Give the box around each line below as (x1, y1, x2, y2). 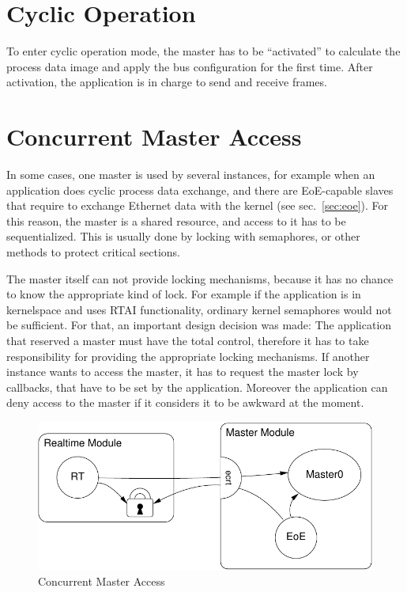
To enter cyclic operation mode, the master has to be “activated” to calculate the (6, 43, 401, 59)
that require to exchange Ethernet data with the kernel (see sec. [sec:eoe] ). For (6, 197, 389, 214)
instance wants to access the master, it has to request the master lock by (6, 363, 359, 380)
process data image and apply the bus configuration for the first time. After (6, 58, 373, 74)
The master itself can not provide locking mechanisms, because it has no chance (6, 270, 394, 287)
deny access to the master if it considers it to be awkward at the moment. (6, 394, 364, 411)
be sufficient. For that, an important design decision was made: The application (6, 317, 392, 333)
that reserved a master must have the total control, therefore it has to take (6, 332, 369, 348)
